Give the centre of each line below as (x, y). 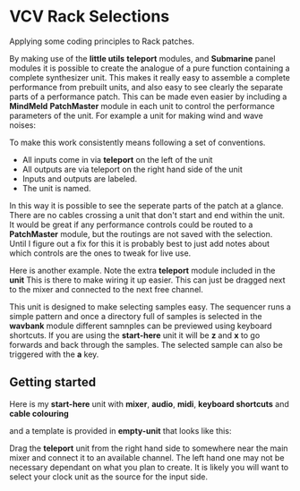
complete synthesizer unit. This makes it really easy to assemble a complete (150, 77)
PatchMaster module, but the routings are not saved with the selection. (141, 233)
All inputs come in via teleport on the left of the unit (117, 159)
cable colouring (39, 413)
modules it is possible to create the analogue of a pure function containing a (150, 68)
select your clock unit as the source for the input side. (109, 477)
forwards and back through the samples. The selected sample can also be (146, 344)
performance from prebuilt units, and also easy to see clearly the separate (146, 87)
